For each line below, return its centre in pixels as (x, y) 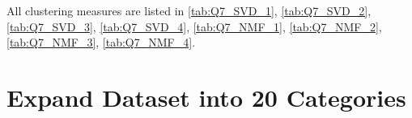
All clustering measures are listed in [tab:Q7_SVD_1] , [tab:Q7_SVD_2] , (189, 10)
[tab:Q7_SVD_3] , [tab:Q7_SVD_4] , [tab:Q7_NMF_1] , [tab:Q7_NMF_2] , (194, 26)
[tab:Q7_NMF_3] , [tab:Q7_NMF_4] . (101, 42)
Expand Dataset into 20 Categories (206, 97)
